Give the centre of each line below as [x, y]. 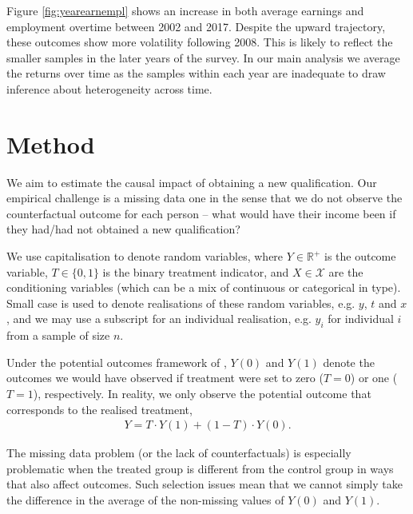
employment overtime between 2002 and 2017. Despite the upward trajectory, [196, 26]
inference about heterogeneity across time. [109, 88]
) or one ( [374, 378]
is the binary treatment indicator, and [196, 271]
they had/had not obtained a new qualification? [123, 229]
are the [346, 271]
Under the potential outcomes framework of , [117, 362]
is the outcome [360, 256]
